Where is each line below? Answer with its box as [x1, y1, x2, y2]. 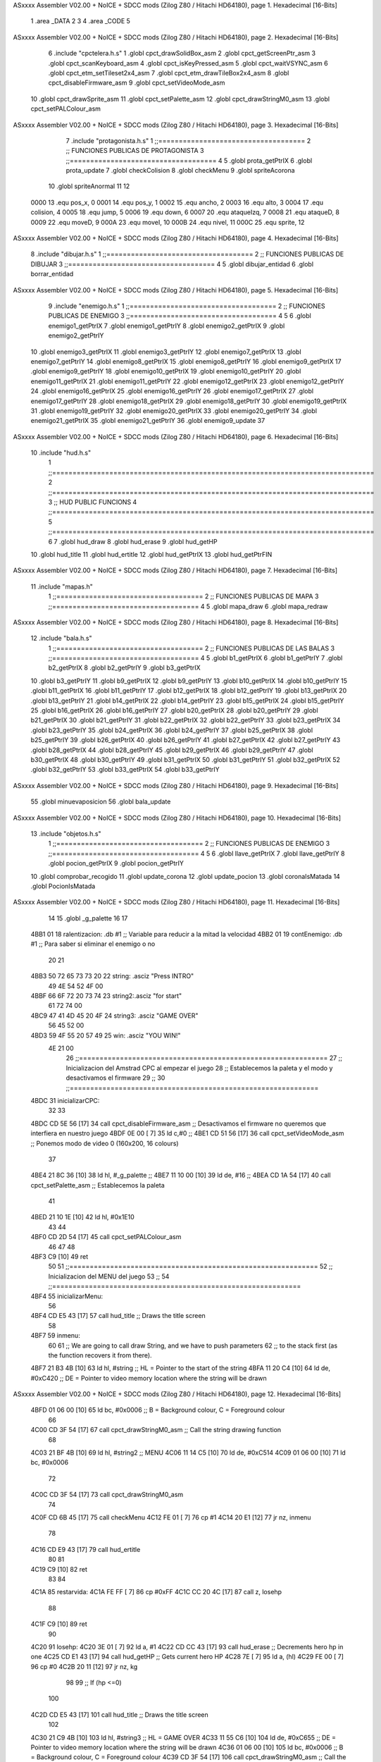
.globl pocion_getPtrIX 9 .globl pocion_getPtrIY [48, 859, 185, 868]
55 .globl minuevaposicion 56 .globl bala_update [30, 797, 171, 806]
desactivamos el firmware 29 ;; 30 [65, 1073, 165, 1082]
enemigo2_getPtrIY [48, 331, 104, 340]
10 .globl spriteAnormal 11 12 [48, 182, 130, 190]
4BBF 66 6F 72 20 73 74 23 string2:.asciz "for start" [30, 992, 182, 1000]
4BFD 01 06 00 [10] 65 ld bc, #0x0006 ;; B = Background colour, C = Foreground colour [30, 1406, 285, 1415]
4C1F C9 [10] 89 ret [30, 1620, 87, 1628]
